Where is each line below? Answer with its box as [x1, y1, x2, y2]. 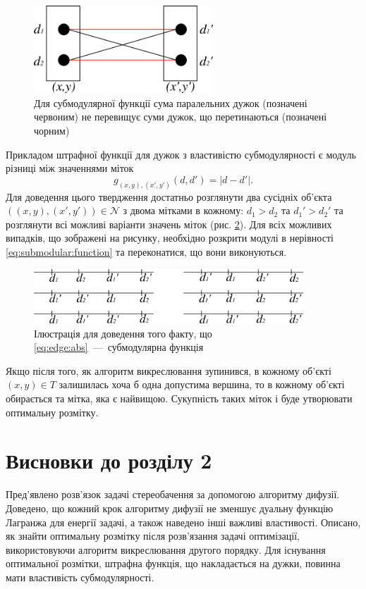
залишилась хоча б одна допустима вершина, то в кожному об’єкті [59, 377, 345, 392]
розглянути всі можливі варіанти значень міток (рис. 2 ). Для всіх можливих [6, 216, 332, 231]
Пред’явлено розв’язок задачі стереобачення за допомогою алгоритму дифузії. [6, 487, 340, 502]
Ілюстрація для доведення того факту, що [34, 325, 212, 340]
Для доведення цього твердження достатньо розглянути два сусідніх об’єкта [6, 189, 332, 204]
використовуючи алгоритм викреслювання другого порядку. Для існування [6, 542, 326, 557]
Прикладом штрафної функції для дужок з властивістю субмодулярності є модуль [6, 147, 356, 161]
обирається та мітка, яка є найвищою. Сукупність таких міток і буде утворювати [6, 391, 353, 406]
